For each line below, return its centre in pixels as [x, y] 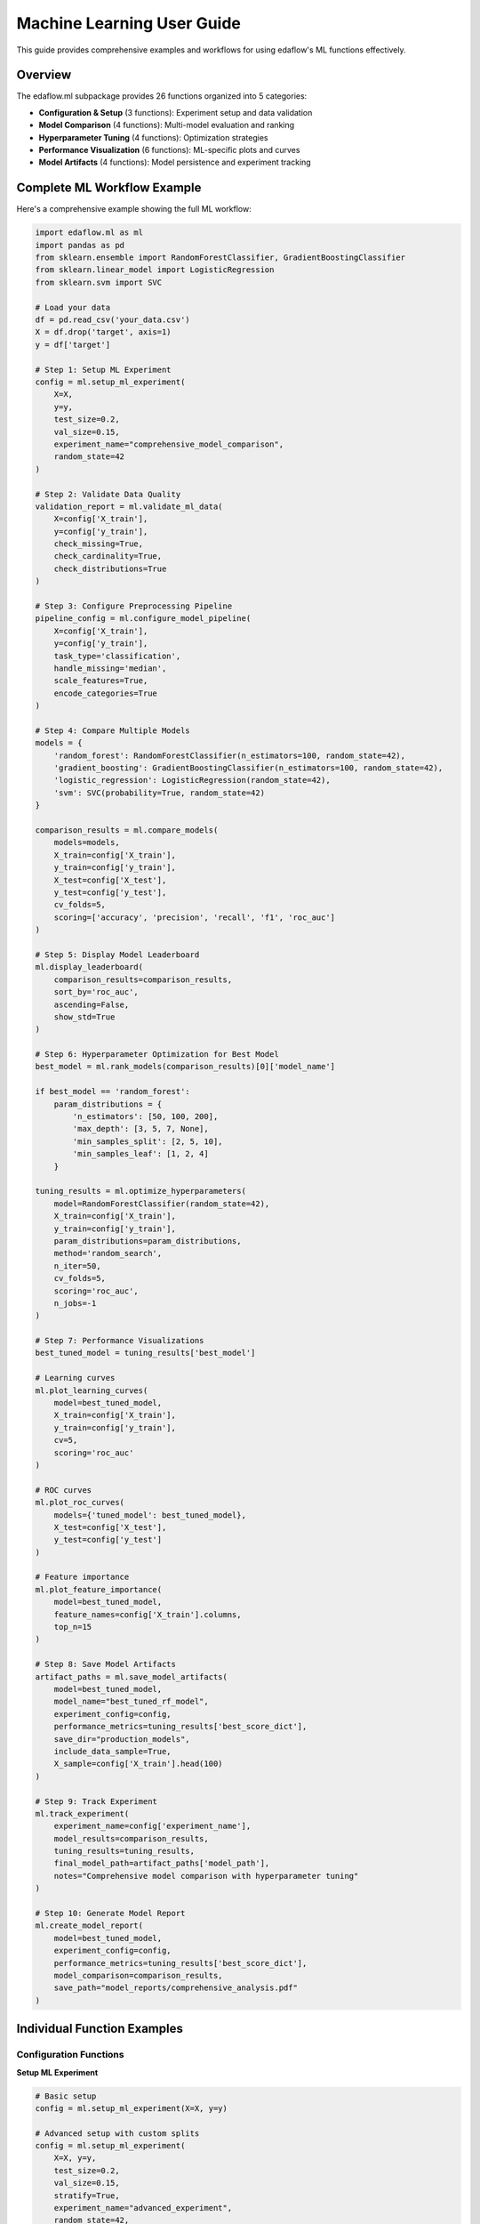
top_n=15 [73, 1627]
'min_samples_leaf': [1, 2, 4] [140, 1154]
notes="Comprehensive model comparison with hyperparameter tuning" [206, 1876]
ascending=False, [92, 1004]
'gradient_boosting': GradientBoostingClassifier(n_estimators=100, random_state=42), [248, 768]
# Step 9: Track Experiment [96, 1801]
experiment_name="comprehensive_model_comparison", [169, 444]
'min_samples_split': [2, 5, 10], [148, 1141]
